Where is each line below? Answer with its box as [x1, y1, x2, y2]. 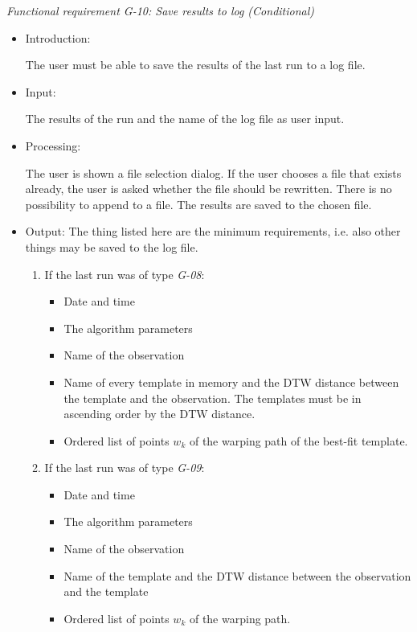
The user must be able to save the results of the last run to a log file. [25, 56, 366, 73]
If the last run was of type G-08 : [44, 265, 205, 282]
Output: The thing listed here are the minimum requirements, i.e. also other [25, 223, 401, 240]
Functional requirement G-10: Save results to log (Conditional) [6, 2, 315, 18]
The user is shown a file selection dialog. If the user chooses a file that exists [25, 164, 402, 181]
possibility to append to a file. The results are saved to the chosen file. [25, 195, 372, 212]
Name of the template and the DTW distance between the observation [63, 567, 411, 584]
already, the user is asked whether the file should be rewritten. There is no [25, 180, 392, 197]
